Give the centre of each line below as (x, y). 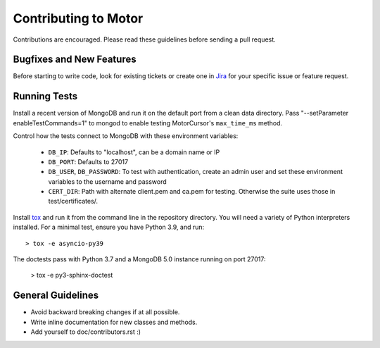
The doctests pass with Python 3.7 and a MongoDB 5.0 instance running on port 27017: (139, 259)
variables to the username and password (107, 181)
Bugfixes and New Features (75, 60)
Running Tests (45, 96)
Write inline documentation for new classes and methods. (114, 322)
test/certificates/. (73, 201)
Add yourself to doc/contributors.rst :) (85, 332)
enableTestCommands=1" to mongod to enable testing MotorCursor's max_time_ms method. (148, 123)
